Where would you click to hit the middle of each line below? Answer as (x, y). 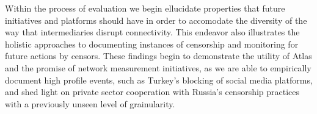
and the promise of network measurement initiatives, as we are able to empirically (158, 67)
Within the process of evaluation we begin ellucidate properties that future (145, 8)
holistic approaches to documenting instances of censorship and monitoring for (152, 44)
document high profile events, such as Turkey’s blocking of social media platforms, (159, 80)
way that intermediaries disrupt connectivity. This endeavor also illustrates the (152, 32)
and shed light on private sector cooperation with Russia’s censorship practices (152, 92)
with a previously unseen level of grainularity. (90, 103)
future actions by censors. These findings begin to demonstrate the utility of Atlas (158, 56)
